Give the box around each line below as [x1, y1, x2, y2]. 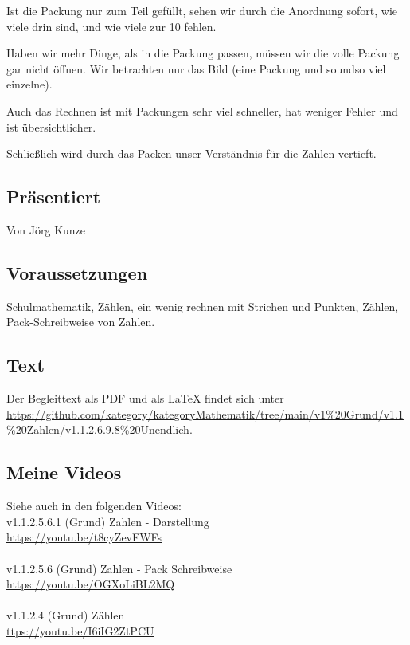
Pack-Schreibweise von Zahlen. [6, 313, 155, 330]
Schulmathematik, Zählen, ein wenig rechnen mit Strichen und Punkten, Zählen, [6, 297, 399, 314]
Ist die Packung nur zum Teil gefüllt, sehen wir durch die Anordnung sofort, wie [6, 2, 398, 18]
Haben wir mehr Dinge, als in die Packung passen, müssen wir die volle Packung [6, 45, 400, 61]
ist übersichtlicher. [6, 118, 96, 135]
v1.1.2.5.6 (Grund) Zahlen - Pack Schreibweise [6, 560, 232, 576]
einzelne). [6, 76, 53, 92]
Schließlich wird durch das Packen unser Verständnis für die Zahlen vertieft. [6, 145, 377, 162]
